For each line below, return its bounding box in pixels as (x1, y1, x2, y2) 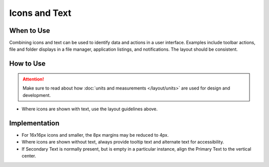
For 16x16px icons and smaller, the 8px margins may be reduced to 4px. (21, 132, 169, 138)
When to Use (9, 26, 50, 35)
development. (22, 92, 51, 98)
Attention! (22, 76, 44, 82)
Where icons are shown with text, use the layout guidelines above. (21, 106, 158, 112)
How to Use (9, 60, 46, 68)
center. (21, 153, 36, 159)
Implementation (9, 119, 60, 127)
